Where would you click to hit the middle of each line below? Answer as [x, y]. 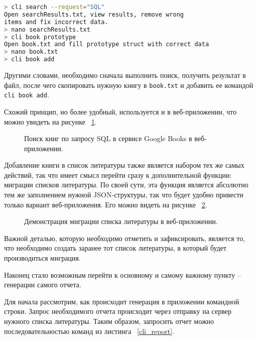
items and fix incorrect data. [56, 22]
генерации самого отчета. [43, 285]
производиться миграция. [42, 258]
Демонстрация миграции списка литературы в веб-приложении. [121, 221]
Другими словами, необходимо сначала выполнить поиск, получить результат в [125, 75]
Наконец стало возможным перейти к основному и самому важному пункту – [122, 274]
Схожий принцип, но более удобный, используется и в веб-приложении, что [120, 111]
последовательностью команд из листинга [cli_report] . [89, 331]
